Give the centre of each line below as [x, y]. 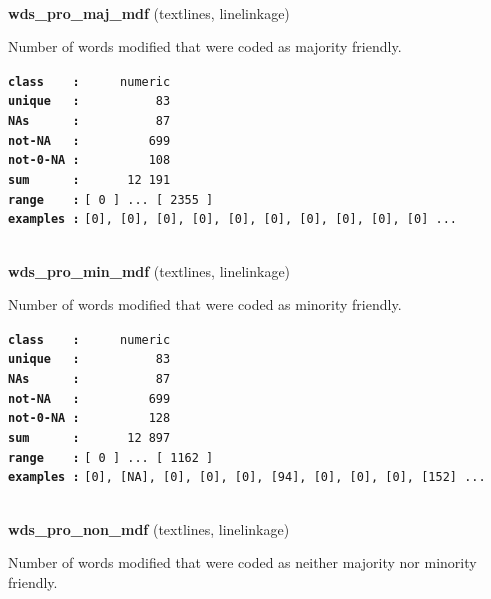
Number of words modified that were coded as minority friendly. [205, 304]
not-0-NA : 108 [89, 160]
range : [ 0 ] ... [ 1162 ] [111, 457]
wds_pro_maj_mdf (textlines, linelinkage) [149, 12]
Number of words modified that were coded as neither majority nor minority [242, 562]
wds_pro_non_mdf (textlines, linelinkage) [149, 528]
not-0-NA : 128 [89, 418]
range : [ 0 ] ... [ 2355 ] [111, 199]
